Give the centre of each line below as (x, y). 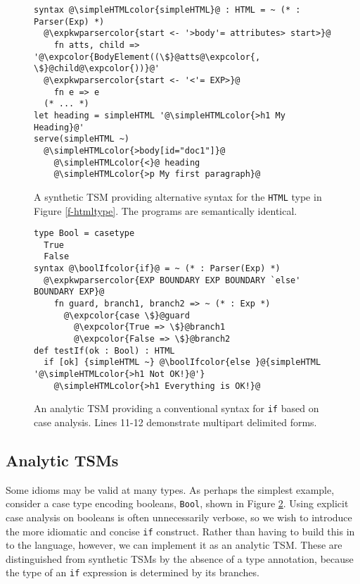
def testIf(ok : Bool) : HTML (104, 350)
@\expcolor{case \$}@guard (127, 315)
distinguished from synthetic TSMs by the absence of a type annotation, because (180, 558)
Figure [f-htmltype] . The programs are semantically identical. (166, 210)
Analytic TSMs (62, 460)
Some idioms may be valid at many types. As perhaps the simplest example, (170, 489)
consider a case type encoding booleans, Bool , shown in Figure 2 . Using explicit (177, 503)
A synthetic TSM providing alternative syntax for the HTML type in (178, 196)
